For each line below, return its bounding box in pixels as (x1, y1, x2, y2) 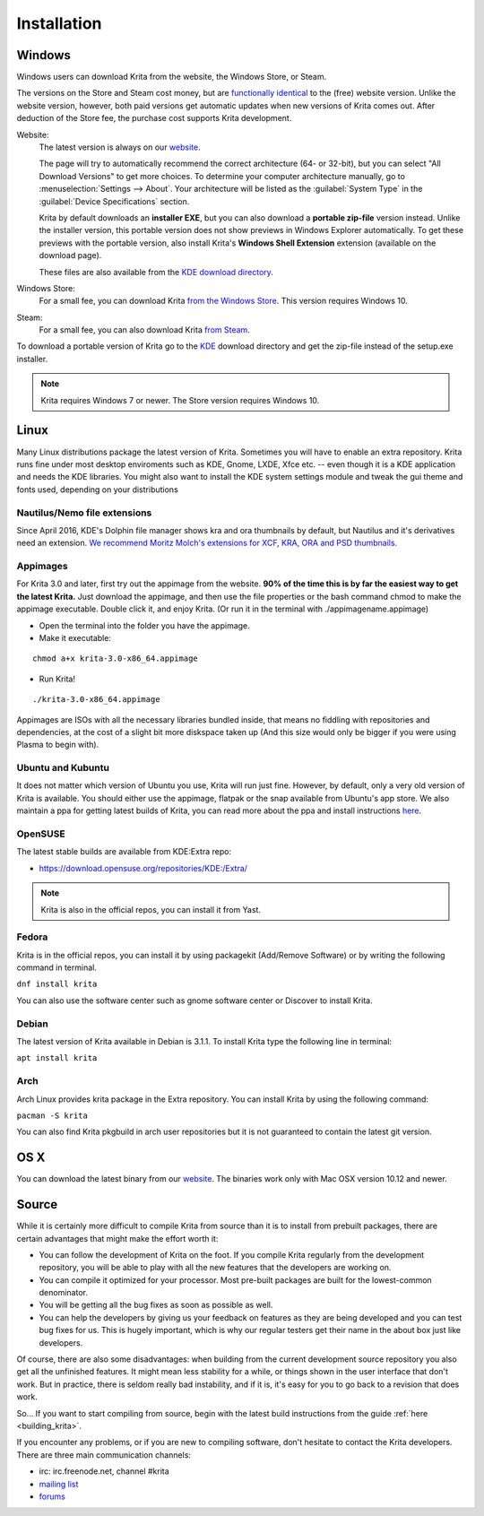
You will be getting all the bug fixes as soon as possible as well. (39, 1300, 273, 1311)
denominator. (39, 1287, 89, 1298)
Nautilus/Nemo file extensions (16, 507, 152, 519)
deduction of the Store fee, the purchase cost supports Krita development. (16, 113, 292, 124)
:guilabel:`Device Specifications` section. (39, 195, 190, 206)
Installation (16, 13, 102, 33)
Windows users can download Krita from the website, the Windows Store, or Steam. (16, 72, 327, 82)
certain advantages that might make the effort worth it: (16, 1233, 219, 1243)
